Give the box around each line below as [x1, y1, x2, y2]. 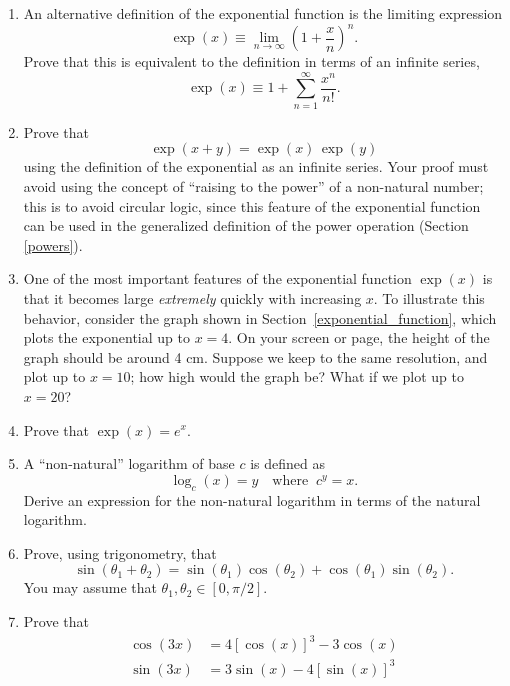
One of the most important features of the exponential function [23, 268, 412, 289]
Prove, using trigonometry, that [23, 542, 217, 563]
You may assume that [23, 577, 157, 598]
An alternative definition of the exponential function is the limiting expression [23, 3, 503, 23]
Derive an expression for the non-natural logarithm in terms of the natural [23, 489, 481, 510]
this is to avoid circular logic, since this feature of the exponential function [23, 195, 481, 216]
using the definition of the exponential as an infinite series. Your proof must [23, 156, 489, 177]
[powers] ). [23, 234, 83, 255]
